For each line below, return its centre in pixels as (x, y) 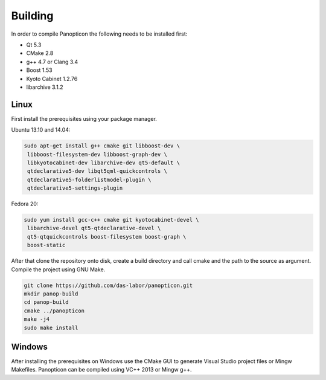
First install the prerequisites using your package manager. (84, 118)
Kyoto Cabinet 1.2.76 (52, 79)
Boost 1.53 (39, 70)
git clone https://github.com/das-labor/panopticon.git (108, 285)
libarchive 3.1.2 (45, 87)
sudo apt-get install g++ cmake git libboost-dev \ (102, 146)
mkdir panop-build (51, 294)
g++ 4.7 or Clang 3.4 (52, 62)
